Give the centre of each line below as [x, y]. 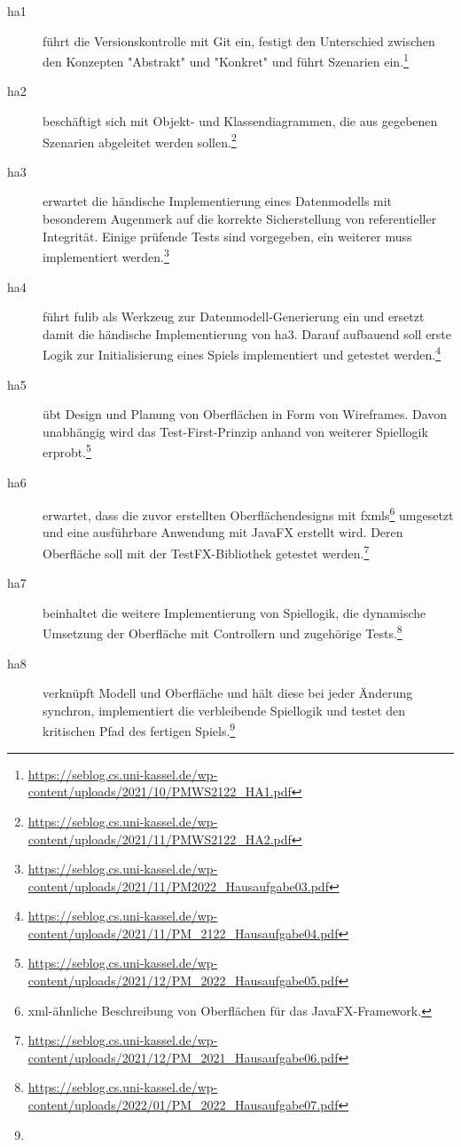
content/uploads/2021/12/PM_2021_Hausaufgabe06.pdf [183, 1057]
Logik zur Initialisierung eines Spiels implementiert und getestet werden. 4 [242, 353]
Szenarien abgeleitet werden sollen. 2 [140, 140]
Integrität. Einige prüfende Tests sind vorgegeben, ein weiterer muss [227, 236]
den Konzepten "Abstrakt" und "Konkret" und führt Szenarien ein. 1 [226, 60]
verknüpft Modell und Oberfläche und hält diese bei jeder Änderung [228, 693]
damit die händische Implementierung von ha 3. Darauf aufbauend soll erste [247, 333]
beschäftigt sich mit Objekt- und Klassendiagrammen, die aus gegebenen [240, 121]
